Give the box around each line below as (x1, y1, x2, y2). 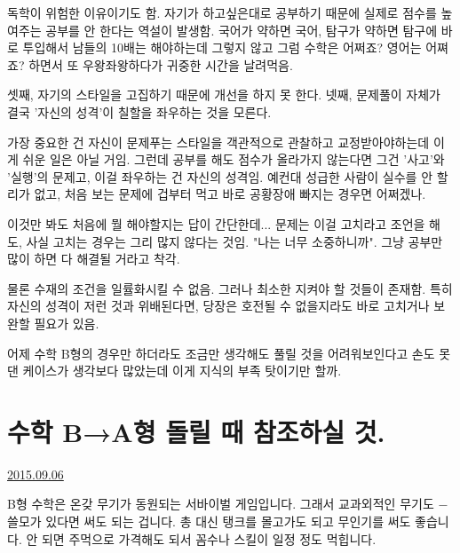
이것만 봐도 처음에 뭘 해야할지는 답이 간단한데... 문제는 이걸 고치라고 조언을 (7, 214, 425, 233)
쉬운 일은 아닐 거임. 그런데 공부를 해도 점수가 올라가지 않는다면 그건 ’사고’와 (22, 150, 445, 169)
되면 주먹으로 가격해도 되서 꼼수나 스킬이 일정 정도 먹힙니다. (41, 529, 377, 548)
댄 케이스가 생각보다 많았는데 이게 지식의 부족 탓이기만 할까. (7, 361, 342, 380)
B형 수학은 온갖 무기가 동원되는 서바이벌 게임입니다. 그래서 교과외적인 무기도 (7, 494, 434, 513)
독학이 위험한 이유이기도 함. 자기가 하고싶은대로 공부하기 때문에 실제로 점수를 (7, 4, 437, 21)
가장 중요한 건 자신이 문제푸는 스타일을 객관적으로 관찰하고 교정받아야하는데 (7, 132, 430, 151)
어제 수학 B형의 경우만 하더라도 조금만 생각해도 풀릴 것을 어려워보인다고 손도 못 (7, 344, 451, 362)
